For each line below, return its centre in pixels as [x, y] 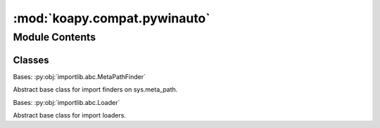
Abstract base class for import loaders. [70, 115]
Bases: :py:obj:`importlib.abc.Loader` [66, 102]
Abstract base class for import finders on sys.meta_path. [95, 90]
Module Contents [55, 37]
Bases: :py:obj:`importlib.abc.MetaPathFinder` [80, 76]
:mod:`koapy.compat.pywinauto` [112, 18]
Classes [31, 60]
